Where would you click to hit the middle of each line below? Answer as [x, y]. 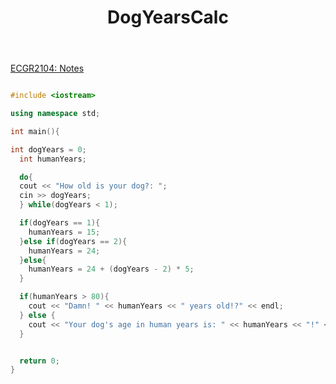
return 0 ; [39, 361]
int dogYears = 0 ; [48, 149]
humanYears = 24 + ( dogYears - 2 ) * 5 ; [111, 269]
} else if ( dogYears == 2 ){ [73, 241]
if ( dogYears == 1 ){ [60, 223]
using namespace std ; [55, 114]
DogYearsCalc [168, 17]
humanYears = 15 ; [64, 232]
